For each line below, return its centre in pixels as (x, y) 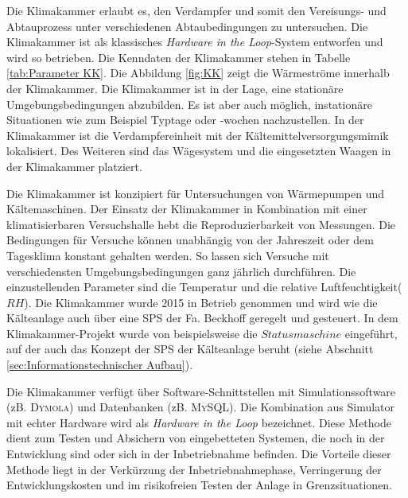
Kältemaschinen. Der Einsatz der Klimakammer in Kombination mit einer (187, 209)
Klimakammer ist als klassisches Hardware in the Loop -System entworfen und (195, 42)
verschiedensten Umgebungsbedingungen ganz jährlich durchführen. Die (181, 271)
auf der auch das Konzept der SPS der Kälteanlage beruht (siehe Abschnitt (190, 349)
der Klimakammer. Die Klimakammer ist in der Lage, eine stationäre (175, 88)
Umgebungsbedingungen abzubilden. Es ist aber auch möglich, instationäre (189, 104)
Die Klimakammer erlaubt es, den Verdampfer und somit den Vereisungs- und (196, 10)
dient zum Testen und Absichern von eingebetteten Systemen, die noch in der (196, 438)
